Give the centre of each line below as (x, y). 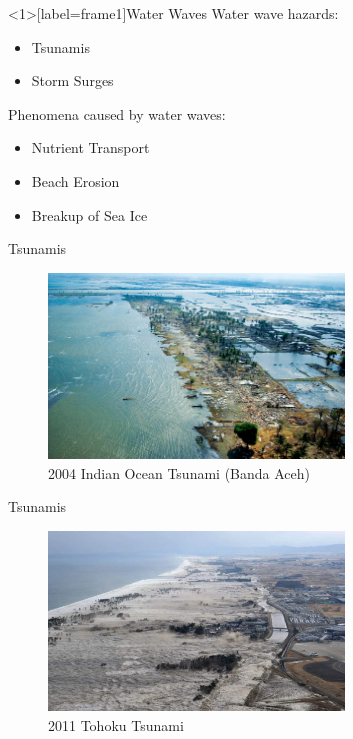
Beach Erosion (75, 180)
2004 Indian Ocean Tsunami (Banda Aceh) (179, 472)
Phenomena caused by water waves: (117, 113)
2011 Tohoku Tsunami (116, 724)
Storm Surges (72, 80)
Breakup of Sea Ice (89, 214)
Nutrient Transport (90, 147)
